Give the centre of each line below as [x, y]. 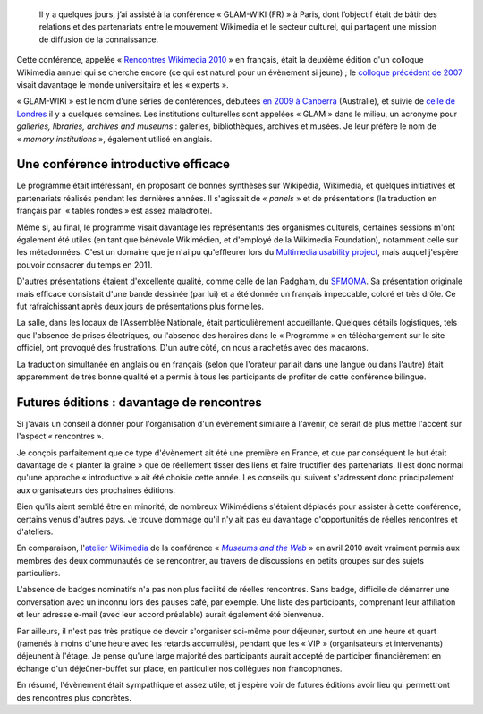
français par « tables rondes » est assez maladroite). [114, 211]
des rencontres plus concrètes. [74, 697]
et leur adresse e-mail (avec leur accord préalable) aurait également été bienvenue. [170, 615]
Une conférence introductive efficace [123, 164]
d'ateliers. [35, 531]
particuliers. [38, 574]
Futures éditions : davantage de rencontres [140, 402]
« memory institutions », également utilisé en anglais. [114, 139]
